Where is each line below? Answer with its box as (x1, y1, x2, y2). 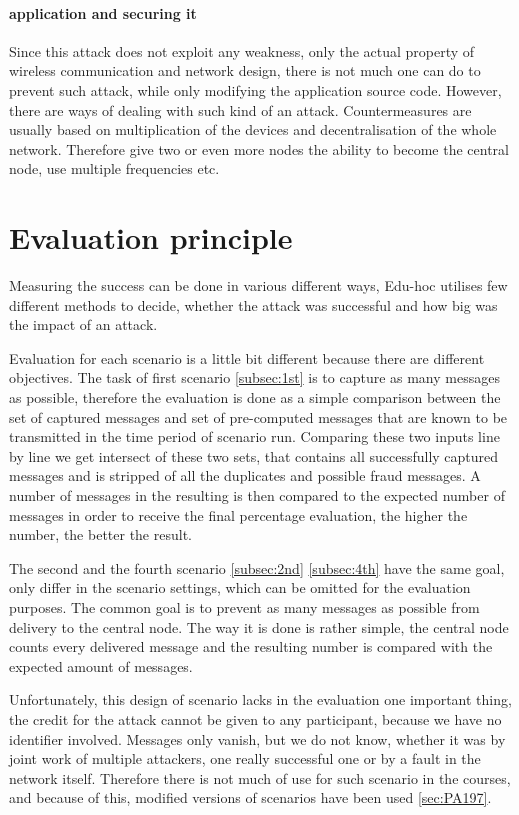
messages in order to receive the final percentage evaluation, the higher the (9, 504, 468, 525)
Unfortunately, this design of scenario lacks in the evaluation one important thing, (9, 689, 512, 710)
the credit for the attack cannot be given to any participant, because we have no (9, 708, 502, 729)
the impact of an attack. (9, 314, 158, 335)
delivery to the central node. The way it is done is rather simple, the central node (9, 616, 509, 637)
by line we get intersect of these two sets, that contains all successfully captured (9, 445, 499, 466)
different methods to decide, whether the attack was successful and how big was (9, 294, 498, 315)
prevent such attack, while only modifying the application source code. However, (9, 79, 502, 100)
